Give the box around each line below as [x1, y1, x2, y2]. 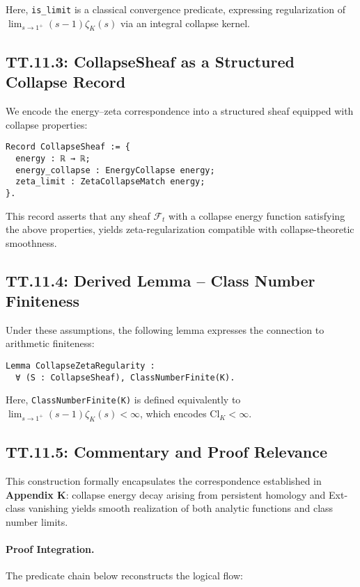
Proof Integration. [6, 542, 95, 556]
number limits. [6, 514, 68, 529]
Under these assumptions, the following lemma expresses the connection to [6, 322, 324, 337]
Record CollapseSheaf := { [6, 142, 130, 152]
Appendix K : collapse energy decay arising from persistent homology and [6, 487, 326, 501]
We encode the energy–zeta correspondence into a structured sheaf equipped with [6, 104, 354, 118]
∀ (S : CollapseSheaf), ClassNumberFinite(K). [15, 372, 235, 383]
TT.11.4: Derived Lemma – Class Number [6, 269, 315, 291]
